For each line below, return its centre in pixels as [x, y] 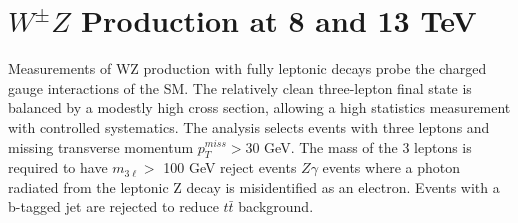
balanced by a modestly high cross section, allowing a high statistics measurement [259, 107]
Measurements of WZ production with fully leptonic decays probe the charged [247, 68]
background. [276, 206]
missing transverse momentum [101, 146]
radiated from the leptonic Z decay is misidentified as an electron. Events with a [254, 186]
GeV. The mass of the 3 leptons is [368, 146]
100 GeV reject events [230, 167]
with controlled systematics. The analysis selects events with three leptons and [249, 126]
